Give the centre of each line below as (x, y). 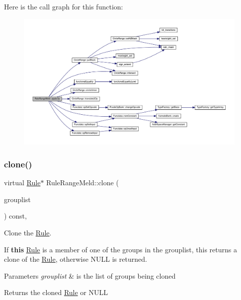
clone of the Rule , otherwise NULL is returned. (76, 259)
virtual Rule (22, 183)
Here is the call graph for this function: (64, 6)
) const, (15, 216)
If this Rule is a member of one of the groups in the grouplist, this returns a (120, 249)
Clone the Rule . (28, 232)
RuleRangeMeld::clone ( (82, 183)
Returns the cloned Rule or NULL (56, 292)
